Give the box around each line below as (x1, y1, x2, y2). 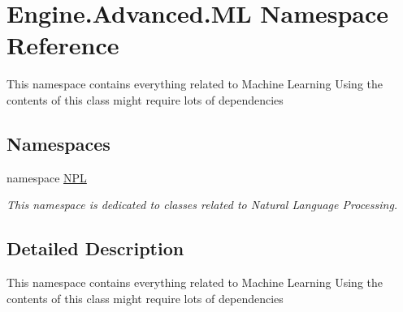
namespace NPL (6, 169, 87, 186)
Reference (6, 28, 119, 62)
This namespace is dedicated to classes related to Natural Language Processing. (6, 196, 398, 213)
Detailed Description (6, 236, 184, 261)
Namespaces (6, 130, 110, 156)
